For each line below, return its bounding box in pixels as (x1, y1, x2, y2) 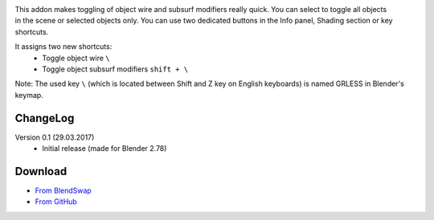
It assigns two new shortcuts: (14, 42, 113, 51)
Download (14, 165, 68, 178)
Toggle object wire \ (42, 53, 110, 63)
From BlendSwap (35, 185, 92, 195)
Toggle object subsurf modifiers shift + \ (42, 64, 189, 74)
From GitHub (35, 197, 78, 206)
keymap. (14, 90, 43, 100)
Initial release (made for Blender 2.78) (42, 144, 167, 153)
